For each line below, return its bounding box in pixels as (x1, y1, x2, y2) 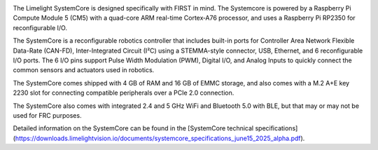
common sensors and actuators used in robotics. (13, 66, 155, 74)
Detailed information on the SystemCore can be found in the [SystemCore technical (13, 124, 254, 132)
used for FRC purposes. (13, 111, 82, 119)
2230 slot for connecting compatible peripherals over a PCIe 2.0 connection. (13, 88, 234, 97)
